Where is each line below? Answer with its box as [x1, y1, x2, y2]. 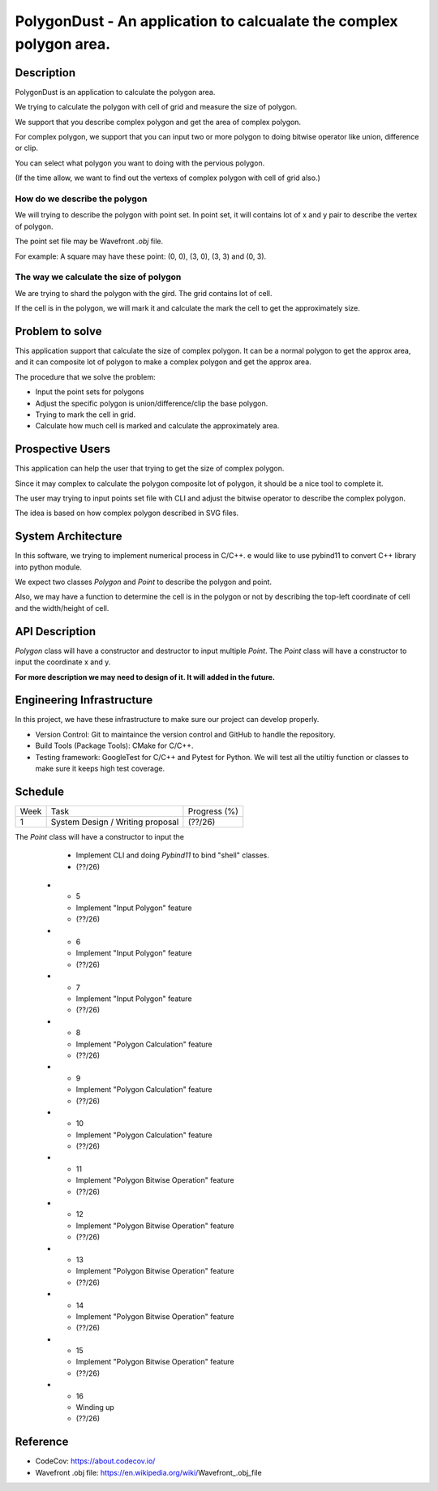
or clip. [15, 143, 38, 153]
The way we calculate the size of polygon [15, 272, 182, 283]
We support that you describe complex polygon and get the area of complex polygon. [15, 117, 302, 127]
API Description [15, 625, 97, 638]
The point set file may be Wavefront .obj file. [15, 236, 164, 247]
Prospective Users [15, 442, 111, 456]
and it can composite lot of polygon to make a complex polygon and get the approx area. [15, 357, 311, 367]
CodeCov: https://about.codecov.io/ [35, 1456, 156, 1466]
